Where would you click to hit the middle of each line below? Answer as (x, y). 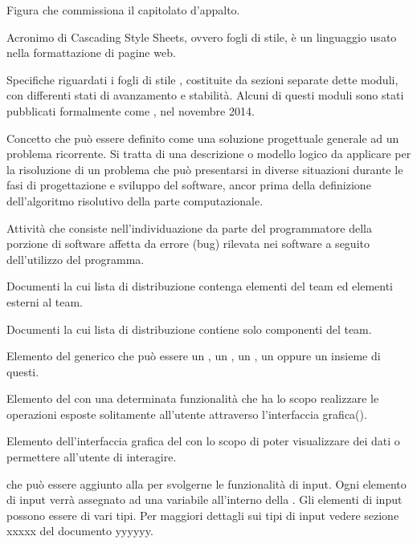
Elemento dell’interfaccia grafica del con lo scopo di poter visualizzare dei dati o (203, 441)
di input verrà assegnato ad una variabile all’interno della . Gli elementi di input (204, 499)
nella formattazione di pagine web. (91, 53)
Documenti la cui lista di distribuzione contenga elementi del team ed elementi (200, 286)
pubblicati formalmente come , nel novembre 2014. (131, 110)
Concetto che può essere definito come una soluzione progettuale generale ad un (203, 138)
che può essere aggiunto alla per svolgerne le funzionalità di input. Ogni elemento (206, 483)
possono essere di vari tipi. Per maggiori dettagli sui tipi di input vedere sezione (203, 515)
